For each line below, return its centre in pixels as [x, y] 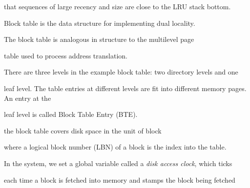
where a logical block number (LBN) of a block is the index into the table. [115, 147]
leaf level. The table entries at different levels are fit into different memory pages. [125, 88]
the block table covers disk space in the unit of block [83, 130]
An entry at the [28, 98]
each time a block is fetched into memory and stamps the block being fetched [120, 179]
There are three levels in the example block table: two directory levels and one [121, 72]
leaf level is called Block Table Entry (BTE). [71, 114]
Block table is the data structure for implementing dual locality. [100, 23]
